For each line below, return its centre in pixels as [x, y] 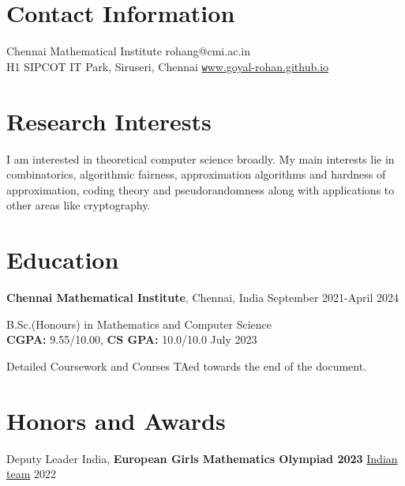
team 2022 [31, 474]
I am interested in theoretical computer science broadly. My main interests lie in [201, 158]
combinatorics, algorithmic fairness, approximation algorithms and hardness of [196, 174]
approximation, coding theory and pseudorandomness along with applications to [201, 189]
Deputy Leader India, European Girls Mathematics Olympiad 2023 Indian [202, 458]
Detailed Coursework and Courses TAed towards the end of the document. [187, 365]
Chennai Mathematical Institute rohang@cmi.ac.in [128, 51]
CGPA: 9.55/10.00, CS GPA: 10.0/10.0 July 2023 [132, 339]
